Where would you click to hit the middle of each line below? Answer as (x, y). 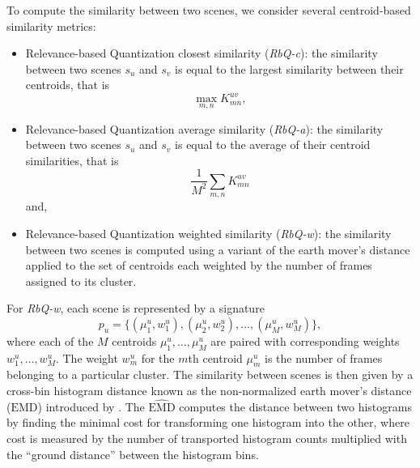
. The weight (87, 357)
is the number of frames (324, 357)
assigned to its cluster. (81, 281)
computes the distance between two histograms (295, 406)
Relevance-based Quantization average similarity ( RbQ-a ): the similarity (204, 128)
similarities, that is (72, 160)
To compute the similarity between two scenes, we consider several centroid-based (209, 10)
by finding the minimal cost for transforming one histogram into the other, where (208, 422)
